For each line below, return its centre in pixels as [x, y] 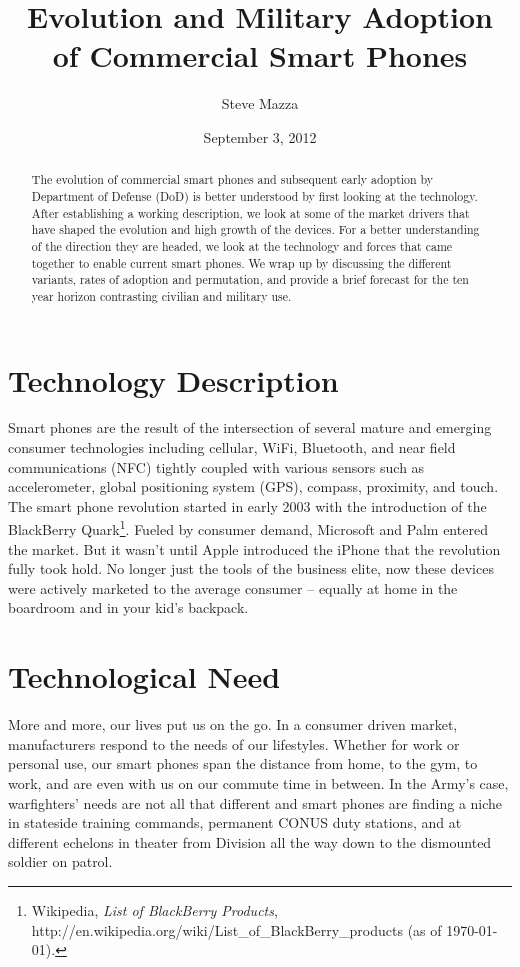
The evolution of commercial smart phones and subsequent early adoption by [232, 179]
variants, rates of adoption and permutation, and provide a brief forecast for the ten [250, 279]
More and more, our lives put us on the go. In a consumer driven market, [233, 724]
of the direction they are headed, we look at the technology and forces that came [242, 245]
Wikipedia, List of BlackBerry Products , [154, 909]
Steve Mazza [260, 103]
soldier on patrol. [60, 861]
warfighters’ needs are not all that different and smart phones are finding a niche [255, 802]
